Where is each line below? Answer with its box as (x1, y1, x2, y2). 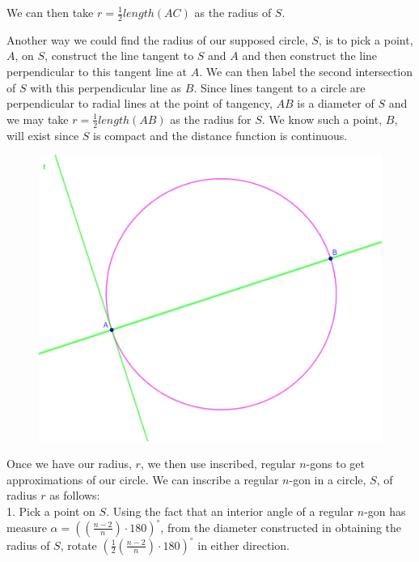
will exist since (6, 126, 79, 143)
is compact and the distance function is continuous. (93, 126, 348, 143)
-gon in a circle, (289, 470, 366, 487)
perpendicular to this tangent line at (6, 63, 188, 80)
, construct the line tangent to (44, 47, 194, 64)
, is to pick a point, (318, 31, 413, 48)
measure (6, 518, 47, 535)
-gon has (364, 503, 406, 520)
